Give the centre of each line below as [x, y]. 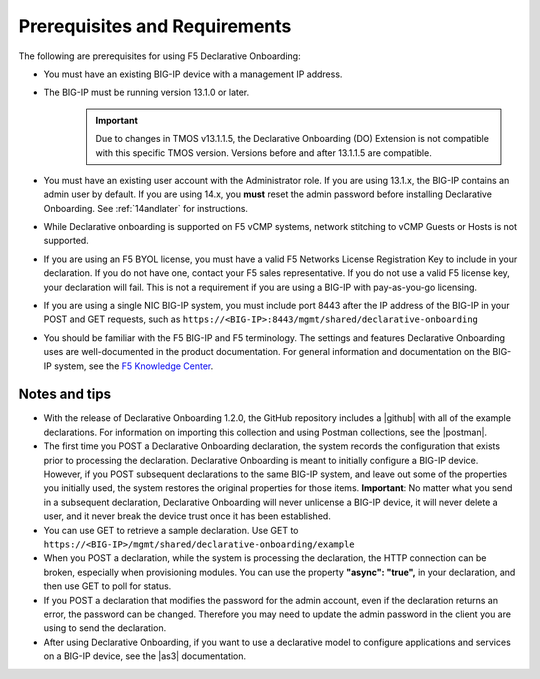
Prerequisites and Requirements [155, 26]
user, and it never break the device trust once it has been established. [187, 516]
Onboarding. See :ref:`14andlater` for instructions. [146, 208]
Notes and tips [65, 394]
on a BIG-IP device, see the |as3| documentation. [145, 656]
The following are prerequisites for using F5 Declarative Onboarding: [159, 56]
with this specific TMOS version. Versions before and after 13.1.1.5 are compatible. [263, 152]
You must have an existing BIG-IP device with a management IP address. [193, 74]
